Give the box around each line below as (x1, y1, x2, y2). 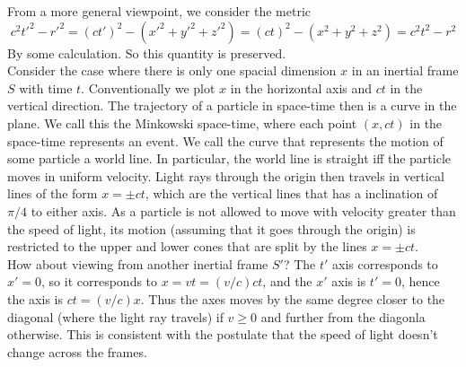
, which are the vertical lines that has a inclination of (145, 184, 438, 203)
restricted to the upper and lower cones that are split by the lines (7, 237, 367, 256)
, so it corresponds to (41, 272, 158, 291)
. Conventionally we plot (81, 78, 215, 97)
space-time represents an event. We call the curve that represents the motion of (7, 131, 444, 150)
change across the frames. (7, 342, 147, 361)
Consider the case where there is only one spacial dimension (7, 61, 337, 80)
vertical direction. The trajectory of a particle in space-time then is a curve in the (7, 96, 457, 115)
